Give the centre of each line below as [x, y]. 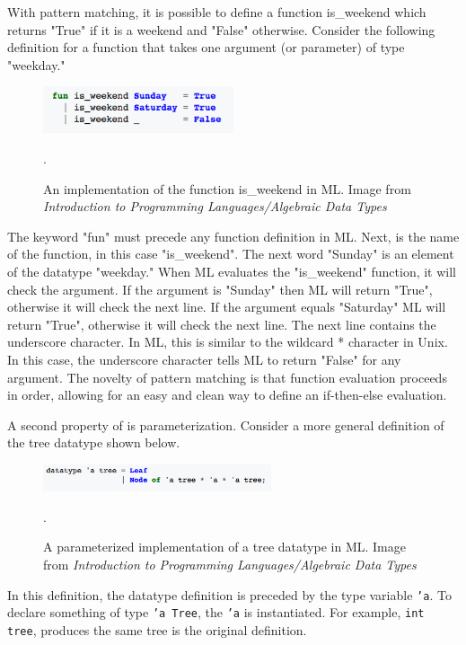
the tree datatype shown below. [94, 442]
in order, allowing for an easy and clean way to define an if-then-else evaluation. [227, 395]
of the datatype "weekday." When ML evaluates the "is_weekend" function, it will [232, 272]
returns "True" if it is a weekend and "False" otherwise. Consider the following [221, 29]
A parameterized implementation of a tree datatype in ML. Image [224, 547]
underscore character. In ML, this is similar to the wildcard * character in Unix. [228, 342]
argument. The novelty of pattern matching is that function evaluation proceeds [227, 377]
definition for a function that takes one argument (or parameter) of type [206, 47]
